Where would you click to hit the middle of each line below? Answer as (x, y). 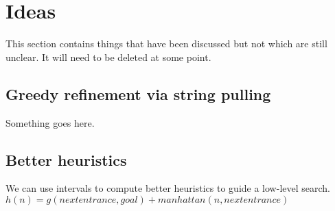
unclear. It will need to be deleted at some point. (108, 57)
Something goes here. (50, 122)
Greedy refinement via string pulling (138, 94)
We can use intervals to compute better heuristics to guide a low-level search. (168, 188)
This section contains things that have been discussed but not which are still (166, 44)
